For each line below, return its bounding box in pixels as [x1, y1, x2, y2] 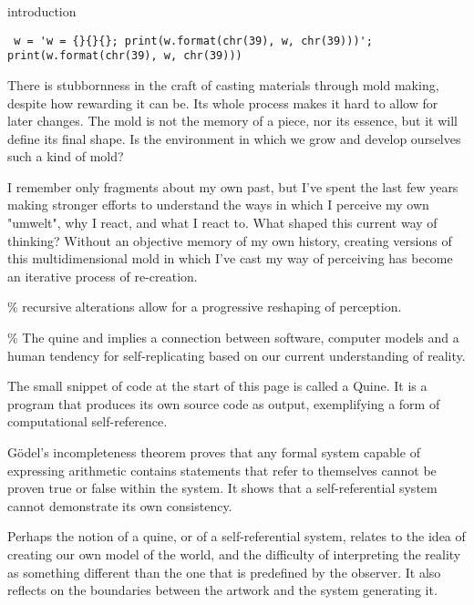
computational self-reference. [7, 412, 168, 431]
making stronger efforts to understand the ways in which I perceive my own [7, 195, 429, 214]
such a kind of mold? [7, 147, 124, 166]
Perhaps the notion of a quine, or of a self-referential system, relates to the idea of [7, 527, 466, 546]
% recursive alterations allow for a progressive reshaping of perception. [7, 297, 402, 316]
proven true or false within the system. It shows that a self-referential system [7, 478, 438, 497]
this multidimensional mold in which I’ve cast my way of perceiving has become [7, 249, 453, 268]
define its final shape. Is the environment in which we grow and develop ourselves [7, 128, 461, 148]
